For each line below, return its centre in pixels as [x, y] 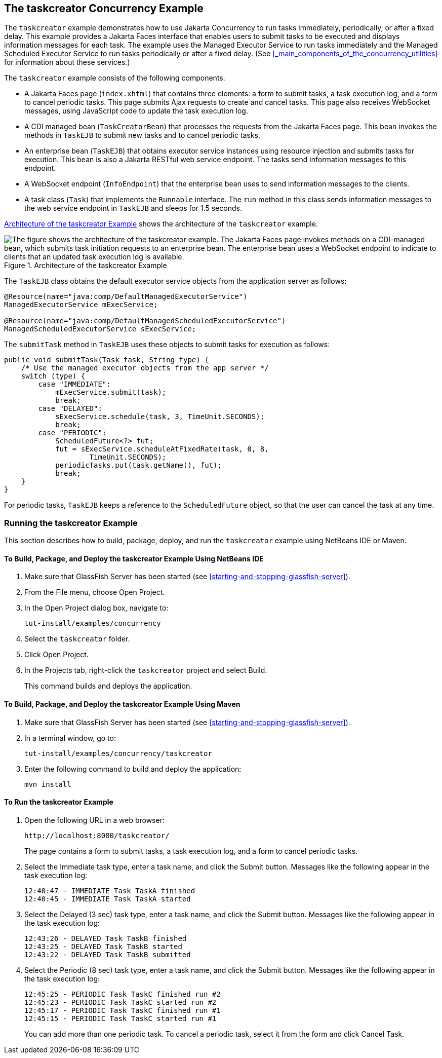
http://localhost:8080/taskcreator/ [97, 835]
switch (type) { [53, 376]
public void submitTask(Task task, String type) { [107, 360]
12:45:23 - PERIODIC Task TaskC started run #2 [120, 1002]
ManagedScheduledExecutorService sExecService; [100, 329]
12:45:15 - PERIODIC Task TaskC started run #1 [120, 1018]
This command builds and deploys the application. [108, 686]
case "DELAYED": [70, 409]
